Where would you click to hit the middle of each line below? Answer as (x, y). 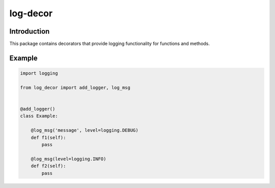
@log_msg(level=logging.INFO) (68, 159)
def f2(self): (48, 166)
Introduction (30, 31)
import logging (39, 73)
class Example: (39, 116)
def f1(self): (48, 137)
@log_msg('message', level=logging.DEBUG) (85, 130)
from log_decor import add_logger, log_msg (75, 87)
